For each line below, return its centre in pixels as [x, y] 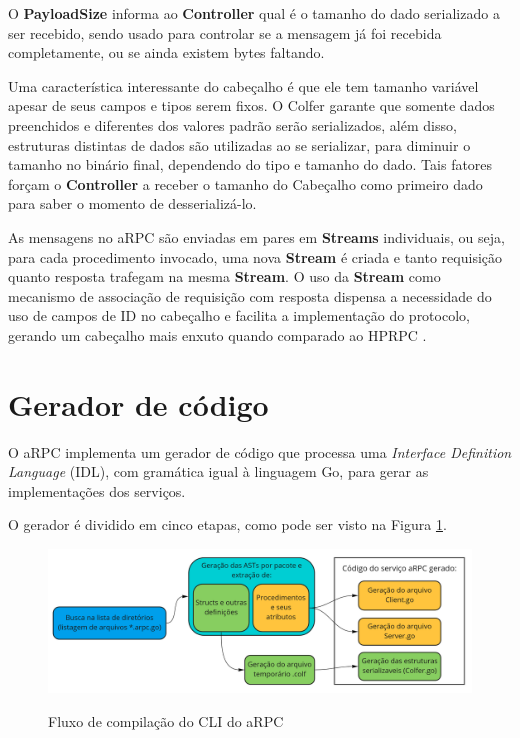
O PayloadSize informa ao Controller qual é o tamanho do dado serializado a [254, 13]
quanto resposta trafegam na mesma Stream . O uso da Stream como [224, 276]
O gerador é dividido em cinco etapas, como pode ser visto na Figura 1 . [227, 524]
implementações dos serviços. [97, 490]
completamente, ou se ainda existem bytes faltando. [166, 52]
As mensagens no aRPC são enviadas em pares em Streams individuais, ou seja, [256, 236]
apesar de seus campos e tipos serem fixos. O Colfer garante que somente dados [251, 105]
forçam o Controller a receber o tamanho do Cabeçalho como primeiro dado [245, 183]
